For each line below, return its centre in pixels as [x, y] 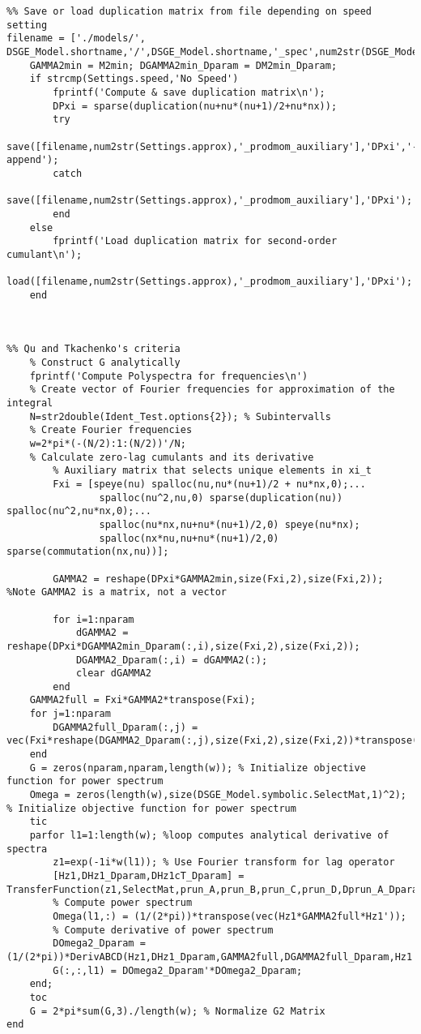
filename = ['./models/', [76, 39]
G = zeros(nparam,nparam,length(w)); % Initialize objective [198, 768]
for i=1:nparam [94, 619]
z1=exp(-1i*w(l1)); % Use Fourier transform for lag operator [224, 862]
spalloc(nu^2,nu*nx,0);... [79, 511]
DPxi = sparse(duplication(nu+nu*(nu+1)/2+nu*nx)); [195, 106]
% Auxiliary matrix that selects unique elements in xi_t [213, 471]
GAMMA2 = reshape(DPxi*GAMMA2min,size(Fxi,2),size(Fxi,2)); [218, 579]
